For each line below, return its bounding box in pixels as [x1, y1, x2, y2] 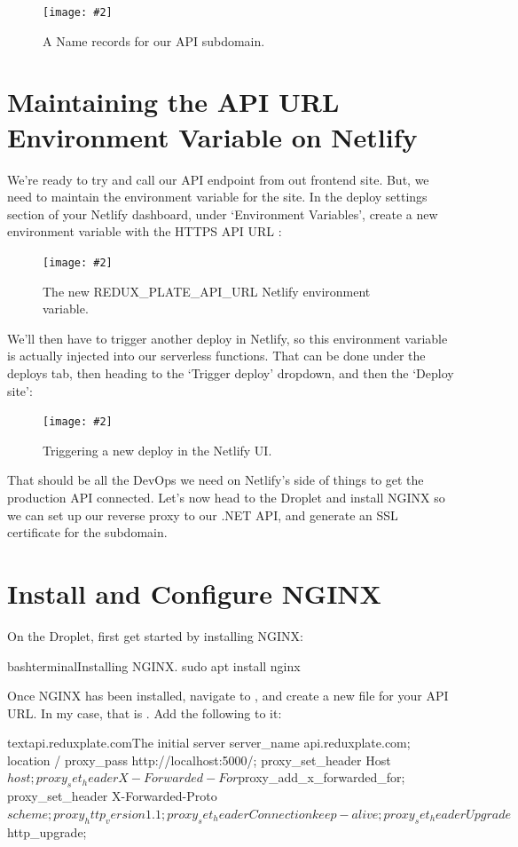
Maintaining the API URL [7, 83, 340, 120]
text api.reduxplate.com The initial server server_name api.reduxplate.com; [7, 733, 411, 752]
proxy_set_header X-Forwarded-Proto [7, 787, 217, 805]
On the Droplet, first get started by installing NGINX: [7, 626, 303, 645]
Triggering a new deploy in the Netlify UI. [43, 440, 272, 459]
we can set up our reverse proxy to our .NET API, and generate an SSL [7, 505, 398, 524]
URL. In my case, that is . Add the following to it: [7, 703, 282, 722]
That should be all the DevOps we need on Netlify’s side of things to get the [7, 471, 424, 489]
